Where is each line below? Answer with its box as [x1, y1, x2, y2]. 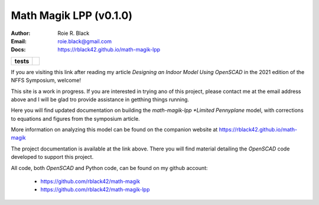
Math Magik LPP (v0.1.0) [11, 9, 133, 22]
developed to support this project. [11, 153, 94, 161]
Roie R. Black [57, 30, 90, 37]
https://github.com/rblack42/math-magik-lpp [40, 186, 150, 193]
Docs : [11, 46, 26, 53]
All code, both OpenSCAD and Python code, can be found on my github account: [11, 164, 208, 171]
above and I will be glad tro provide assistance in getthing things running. [11, 95, 189, 103]
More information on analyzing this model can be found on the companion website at [11, 126, 218, 133]
